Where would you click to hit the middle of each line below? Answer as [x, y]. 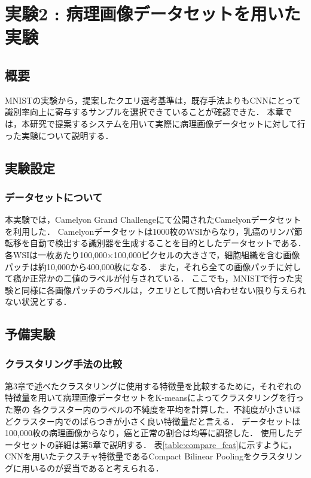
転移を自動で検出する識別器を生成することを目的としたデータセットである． [155, 243]
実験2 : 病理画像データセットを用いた [153, 13]
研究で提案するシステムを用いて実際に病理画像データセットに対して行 [167, 123]
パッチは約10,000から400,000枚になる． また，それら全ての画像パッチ [141, 266]
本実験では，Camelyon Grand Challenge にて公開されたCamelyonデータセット [153, 220]
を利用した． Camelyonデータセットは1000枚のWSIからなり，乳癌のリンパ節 [154, 231]
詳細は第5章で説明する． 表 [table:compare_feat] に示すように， [176, 444]
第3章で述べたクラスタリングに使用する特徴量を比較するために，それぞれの [153, 385]
